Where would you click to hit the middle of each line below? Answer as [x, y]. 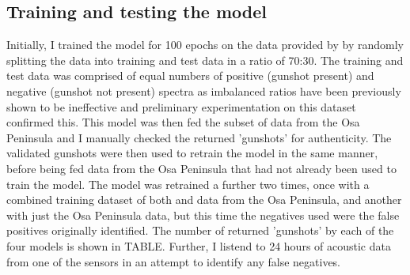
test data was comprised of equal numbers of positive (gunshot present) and [190, 75]
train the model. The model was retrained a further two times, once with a [188, 184]
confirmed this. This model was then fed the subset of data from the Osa [183, 122]
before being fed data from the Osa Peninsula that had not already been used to [201, 168]
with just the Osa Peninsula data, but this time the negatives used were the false [203, 215]
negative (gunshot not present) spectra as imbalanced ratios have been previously [204, 90]
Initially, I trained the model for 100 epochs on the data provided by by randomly [205, 45]
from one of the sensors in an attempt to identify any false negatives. [174, 261]
